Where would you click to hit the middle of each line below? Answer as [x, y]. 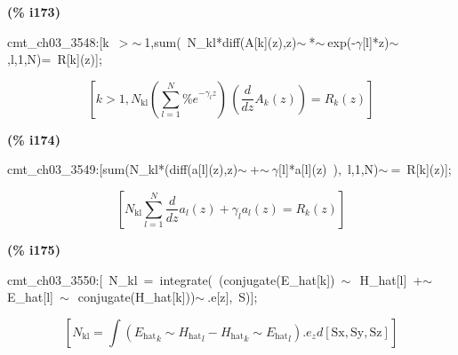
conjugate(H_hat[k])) [137, 297]
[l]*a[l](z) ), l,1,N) [329, 169]
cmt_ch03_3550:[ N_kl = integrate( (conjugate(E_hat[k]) [171, 279]
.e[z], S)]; [233, 297]
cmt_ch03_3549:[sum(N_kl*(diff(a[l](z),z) [123, 169]
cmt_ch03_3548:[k [58, 41]
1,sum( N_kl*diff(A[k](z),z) [221, 41]
